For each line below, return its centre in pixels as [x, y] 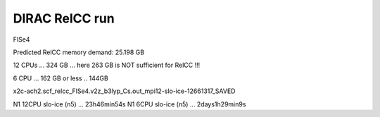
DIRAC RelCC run [64, 18]
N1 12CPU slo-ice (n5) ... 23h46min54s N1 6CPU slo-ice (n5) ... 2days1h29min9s [129, 104]
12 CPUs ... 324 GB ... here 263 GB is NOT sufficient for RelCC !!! [107, 65]
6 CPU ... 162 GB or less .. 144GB [61, 78]
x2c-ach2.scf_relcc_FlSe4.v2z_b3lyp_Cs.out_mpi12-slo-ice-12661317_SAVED [124, 91]
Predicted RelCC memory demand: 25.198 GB [78, 52]
